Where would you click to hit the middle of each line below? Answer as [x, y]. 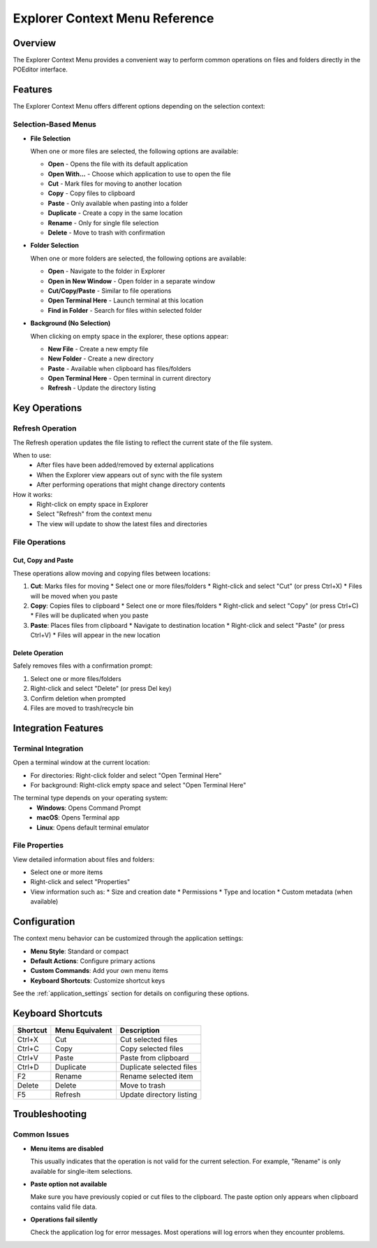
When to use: [32, 456]
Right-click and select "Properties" [80, 882]
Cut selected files [149, 1039]
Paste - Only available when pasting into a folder [118, 203]
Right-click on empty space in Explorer [93, 504]
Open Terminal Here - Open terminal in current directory [130, 379]
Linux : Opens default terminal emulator [93, 827]
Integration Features [58, 728]
